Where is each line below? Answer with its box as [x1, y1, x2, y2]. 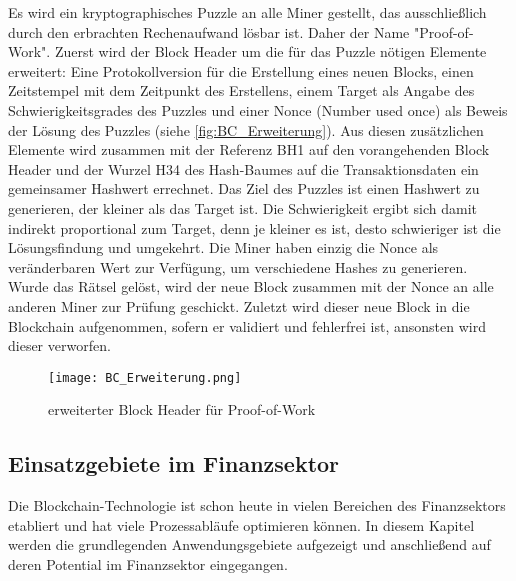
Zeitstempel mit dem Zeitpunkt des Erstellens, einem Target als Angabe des [8, 80, 475, 101]
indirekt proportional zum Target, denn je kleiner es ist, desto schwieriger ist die [8, 217, 501, 238]
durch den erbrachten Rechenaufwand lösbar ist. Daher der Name [8, 21, 410, 42]
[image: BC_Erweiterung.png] [48, 370, 242, 385]
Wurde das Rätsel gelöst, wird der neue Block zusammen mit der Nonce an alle [8, 276, 494, 297]
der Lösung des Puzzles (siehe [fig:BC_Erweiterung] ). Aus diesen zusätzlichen [8, 119, 484, 140]
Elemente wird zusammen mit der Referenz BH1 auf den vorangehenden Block [8, 139, 490, 160]
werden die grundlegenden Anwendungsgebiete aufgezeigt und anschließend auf [8, 534, 491, 555]
